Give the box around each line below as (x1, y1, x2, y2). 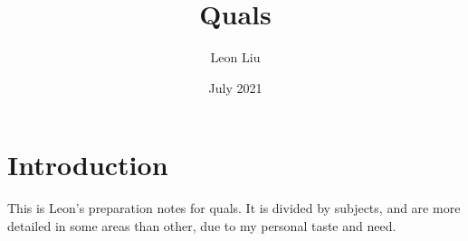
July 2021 (208, 78, 263, 97)
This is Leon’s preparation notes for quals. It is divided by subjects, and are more (7, 199, 461, 218)
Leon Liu (210, 48, 261, 67)
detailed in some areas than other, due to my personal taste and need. (7, 216, 396, 235)
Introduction (7, 146, 168, 183)
